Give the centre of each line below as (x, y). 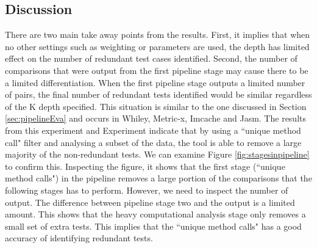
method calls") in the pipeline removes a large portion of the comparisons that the (158, 178)
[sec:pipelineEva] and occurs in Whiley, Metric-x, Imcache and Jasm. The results (155, 118)
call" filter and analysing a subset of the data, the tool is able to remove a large (153, 142)
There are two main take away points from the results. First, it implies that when (158, 35)
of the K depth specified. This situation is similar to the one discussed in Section (156, 106)
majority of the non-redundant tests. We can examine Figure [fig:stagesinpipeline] (157, 154)
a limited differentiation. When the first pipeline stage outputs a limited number (155, 82)
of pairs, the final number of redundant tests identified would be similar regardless (158, 94)
